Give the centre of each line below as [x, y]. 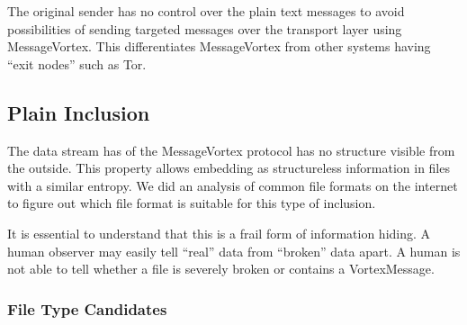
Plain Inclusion [79, 112]
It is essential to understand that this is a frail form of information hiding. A [219, 233]
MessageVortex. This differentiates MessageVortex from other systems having [219, 46]
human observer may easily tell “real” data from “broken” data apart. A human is [234, 251]
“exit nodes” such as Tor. [77, 63]
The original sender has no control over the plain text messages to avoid [206, 11]
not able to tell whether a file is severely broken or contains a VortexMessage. [221, 269]
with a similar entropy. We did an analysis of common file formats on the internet [233, 185]
